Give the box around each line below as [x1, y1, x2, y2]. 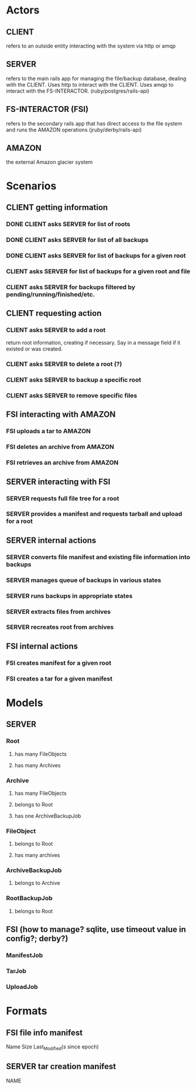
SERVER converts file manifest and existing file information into [6, 553, 191, 561]
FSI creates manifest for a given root [6, 659, 112, 667]
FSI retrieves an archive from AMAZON [6, 458, 119, 467]
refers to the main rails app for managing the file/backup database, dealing [6, 74, 187, 82]
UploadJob [6, 982, 38, 991]
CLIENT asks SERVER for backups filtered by [6, 283, 136, 291]
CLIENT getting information [6, 203, 108, 213]
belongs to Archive [14, 880, 60, 887]
